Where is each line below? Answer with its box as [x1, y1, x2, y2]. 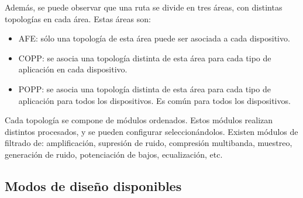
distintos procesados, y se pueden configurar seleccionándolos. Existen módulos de [5, 125, 298, 137]
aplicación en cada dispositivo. [18, 63, 128, 75]
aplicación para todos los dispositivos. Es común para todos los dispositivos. [18, 94, 291, 106]
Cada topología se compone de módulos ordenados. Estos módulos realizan [5, 114, 273, 126]
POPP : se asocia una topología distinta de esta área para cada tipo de [18, 82, 271, 95]
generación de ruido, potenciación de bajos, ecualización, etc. [5, 148, 223, 160]
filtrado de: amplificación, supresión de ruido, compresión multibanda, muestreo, [5, 137, 292, 149]
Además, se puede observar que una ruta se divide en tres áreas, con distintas [5, 1, 283, 13]
